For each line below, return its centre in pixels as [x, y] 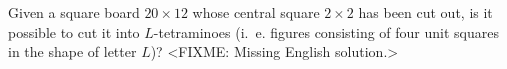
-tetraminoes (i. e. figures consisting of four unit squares [326, 31]
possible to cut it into [74, 31]
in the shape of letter [72, 51]
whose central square [256, 12]
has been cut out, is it [425, 12]
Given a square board [74, 12]
